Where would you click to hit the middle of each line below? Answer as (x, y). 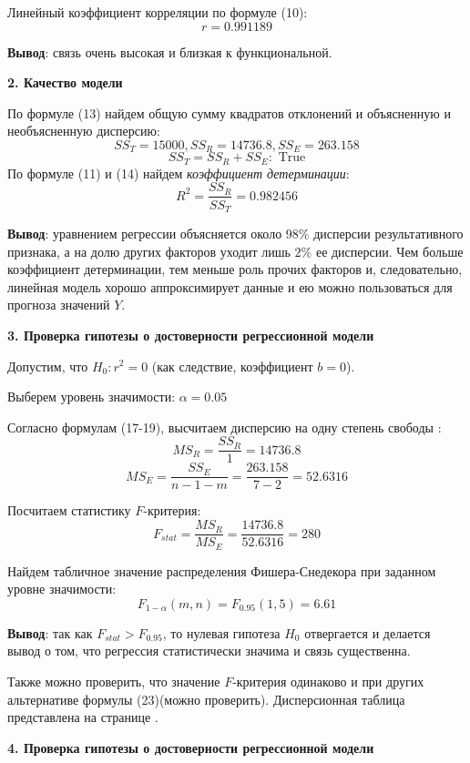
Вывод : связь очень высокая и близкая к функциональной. (170, 51)
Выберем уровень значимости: (92, 397)
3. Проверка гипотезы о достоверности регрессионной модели (191, 335)
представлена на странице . (83, 717)
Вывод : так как (50, 632)
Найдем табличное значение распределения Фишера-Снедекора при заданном (222, 570)
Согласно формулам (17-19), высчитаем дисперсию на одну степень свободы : (225, 427)
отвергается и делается (368, 632)
